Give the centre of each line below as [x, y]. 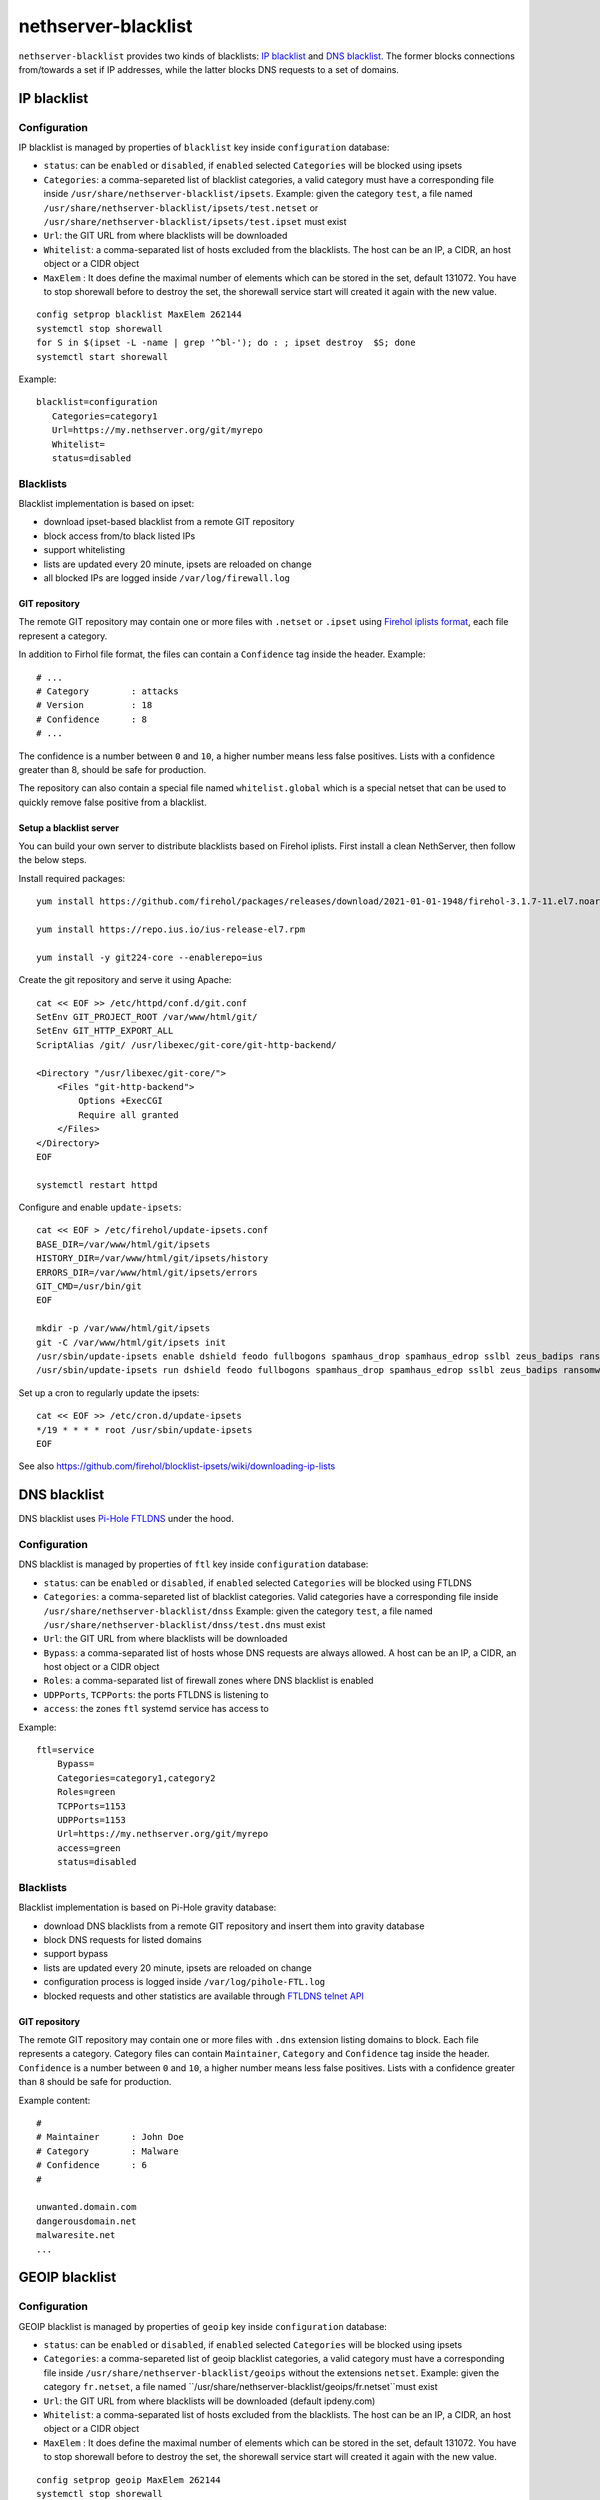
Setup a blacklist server [69, 827]
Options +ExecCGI [121, 1101]
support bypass [76, 1954]
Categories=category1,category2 [136, 1778]
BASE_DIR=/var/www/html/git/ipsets [123, 1244]
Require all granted [128, 1114]
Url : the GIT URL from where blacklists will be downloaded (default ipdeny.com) [209, 2401]
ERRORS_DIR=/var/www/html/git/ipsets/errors [147, 1272]
